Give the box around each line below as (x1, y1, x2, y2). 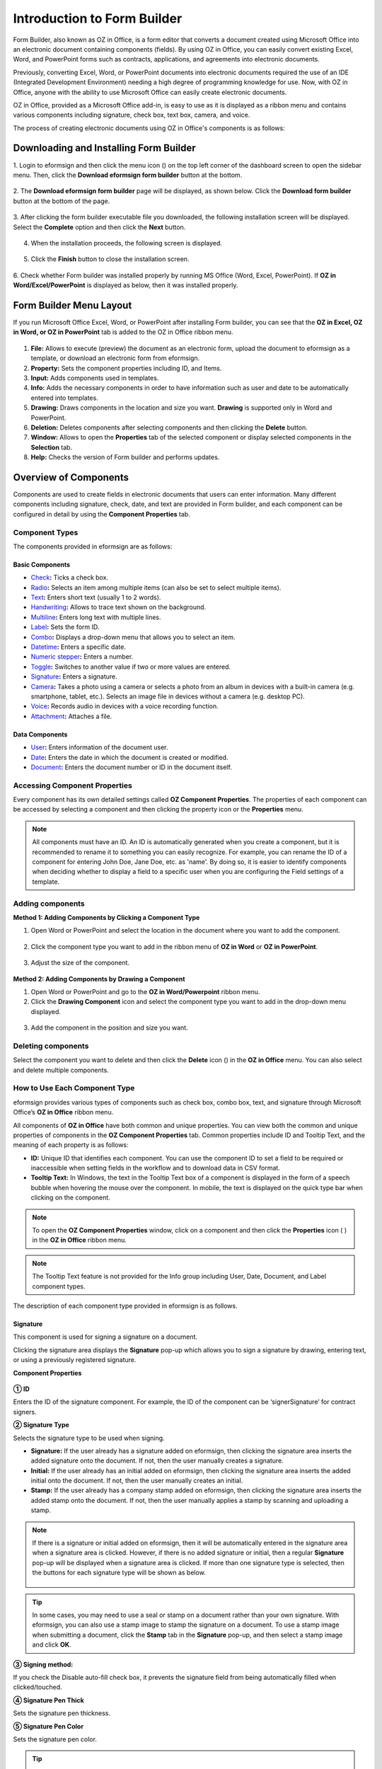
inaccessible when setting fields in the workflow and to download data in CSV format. (30, 1164, 281, 1172)
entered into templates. (30, 393, 98, 402)
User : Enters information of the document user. (30, 743, 168, 751)
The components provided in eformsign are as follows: (13, 542, 173, 551)
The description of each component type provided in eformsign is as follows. (13, 1302, 238, 1310)
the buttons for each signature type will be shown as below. (32, 1568, 207, 1577)
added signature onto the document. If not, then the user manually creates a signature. (30, 1456, 284, 1465)
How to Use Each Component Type (13, 1083, 135, 1093)
